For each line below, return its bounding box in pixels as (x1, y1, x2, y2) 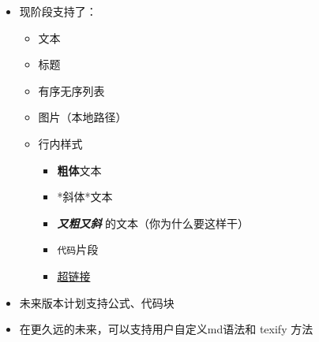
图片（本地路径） (38, 109, 127, 125)
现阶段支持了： (19, 3, 97, 19)
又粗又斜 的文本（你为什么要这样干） (57, 214, 250, 231)
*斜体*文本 (57, 188, 113, 205)
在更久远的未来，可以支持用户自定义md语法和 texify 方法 (19, 321, 313, 337)
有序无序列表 (38, 82, 105, 99)
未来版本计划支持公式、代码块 (19, 294, 175, 310)
